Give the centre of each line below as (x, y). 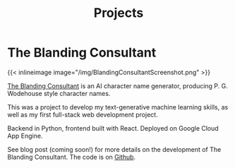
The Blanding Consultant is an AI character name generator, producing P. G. (117, 85)
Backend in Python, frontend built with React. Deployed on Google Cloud (113, 128)
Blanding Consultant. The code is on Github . (72, 157)
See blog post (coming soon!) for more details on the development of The (114, 149)
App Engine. (25, 136)
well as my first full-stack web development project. (83, 114)
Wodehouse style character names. (59, 93)
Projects (119, 13)
